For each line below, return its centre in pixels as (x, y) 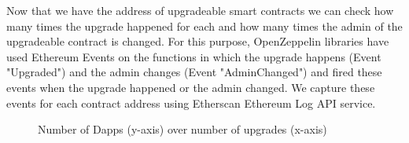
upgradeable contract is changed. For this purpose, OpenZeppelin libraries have (198, 41)
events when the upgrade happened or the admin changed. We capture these (191, 87)
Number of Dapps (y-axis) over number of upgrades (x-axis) (182, 129)
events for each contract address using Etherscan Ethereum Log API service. (191, 103)
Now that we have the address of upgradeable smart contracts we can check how (200, 10)
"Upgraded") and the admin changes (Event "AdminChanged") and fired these (194, 72)
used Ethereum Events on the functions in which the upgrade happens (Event (194, 56)
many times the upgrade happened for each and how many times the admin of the (204, 26)
